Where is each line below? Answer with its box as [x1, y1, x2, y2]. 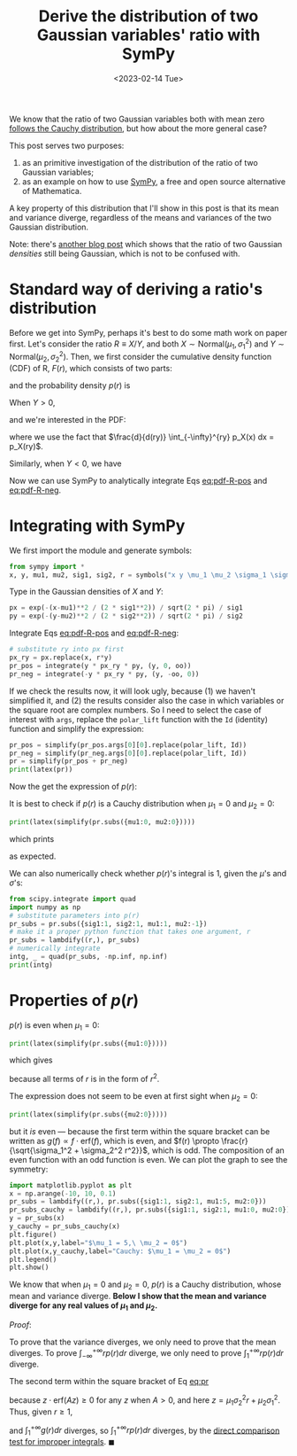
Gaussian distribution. [9, 222, 89, 232]
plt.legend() [9, 1255, 57, 1264]
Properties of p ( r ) [9, 990, 140, 1010]
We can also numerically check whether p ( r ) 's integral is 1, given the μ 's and [9, 868, 287, 878]
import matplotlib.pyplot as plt [9, 1180, 133, 1189]
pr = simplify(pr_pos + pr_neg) [9, 757, 128, 766]
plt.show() [9, 1263, 49, 1273]
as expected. [9, 851, 57, 861]
